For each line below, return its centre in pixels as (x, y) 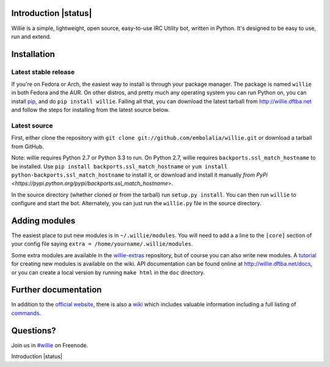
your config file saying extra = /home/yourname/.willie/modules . (102, 244)
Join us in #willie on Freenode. (50, 345)
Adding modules (43, 221)
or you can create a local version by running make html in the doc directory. (108, 272)
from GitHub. (28, 146)
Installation (33, 54)
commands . (26, 313)
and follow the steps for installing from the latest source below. (90, 110)
